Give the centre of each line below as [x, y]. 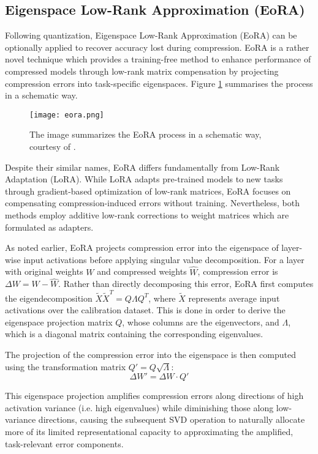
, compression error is [238, 271]
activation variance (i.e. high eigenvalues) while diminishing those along [139, 407]
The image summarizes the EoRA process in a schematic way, [146, 134]
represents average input [234, 298]
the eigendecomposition [49, 298]
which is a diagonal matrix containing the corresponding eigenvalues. [134, 334]
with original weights [44, 271]
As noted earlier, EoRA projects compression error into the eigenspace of [142, 247]
